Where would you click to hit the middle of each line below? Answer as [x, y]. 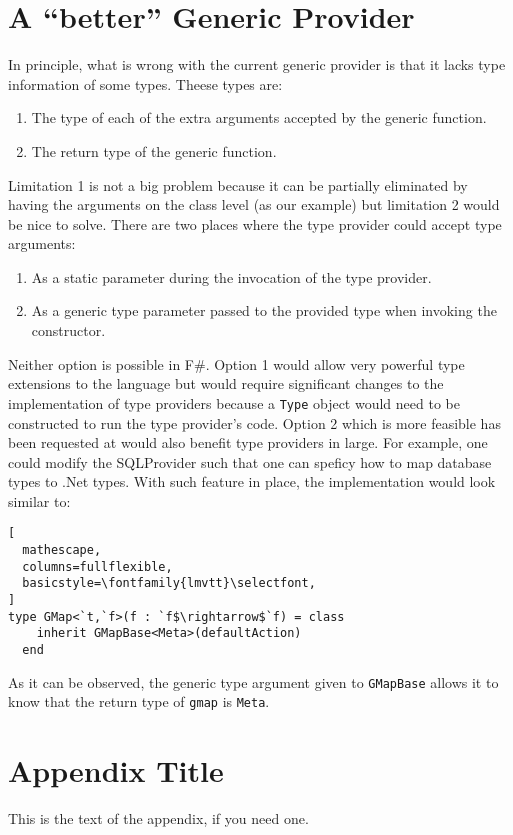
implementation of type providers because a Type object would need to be [234, 402]
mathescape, [62, 550]
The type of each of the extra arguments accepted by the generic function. [259, 117]
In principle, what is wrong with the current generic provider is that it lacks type [257, 64]
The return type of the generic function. [154, 150]
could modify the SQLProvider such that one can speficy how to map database [250, 461]
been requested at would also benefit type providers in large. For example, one [248, 442]
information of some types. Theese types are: [145, 83]
